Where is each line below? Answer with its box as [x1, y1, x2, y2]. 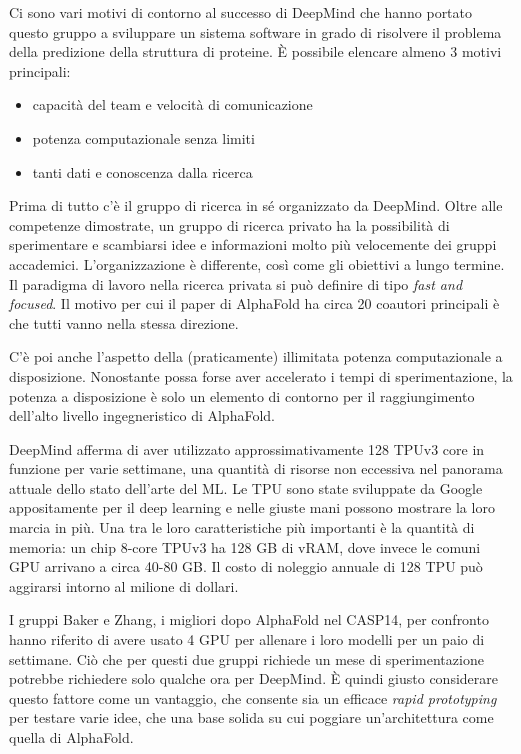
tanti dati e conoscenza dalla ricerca [32, 161, 253, 182]
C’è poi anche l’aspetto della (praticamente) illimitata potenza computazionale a [9, 346, 503, 367]
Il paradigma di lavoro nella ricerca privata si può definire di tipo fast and [9, 273, 463, 294]
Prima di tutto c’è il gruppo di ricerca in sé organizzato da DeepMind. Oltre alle [9, 195, 503, 216]
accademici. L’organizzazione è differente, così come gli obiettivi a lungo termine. [9, 253, 505, 274]
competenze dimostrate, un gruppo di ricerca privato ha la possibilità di [9, 214, 450, 235]
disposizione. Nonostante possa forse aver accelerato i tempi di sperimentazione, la [9, 365, 513, 386]
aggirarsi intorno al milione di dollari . [9, 575, 239, 596]
